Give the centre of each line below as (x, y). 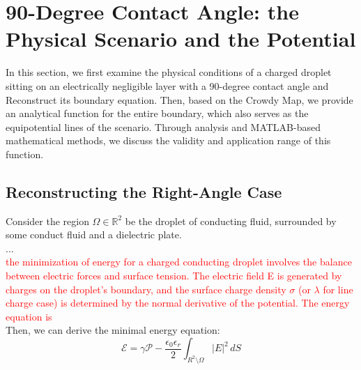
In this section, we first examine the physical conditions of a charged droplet (169, 72)
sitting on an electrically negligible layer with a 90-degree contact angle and (167, 85)
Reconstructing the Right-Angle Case (144, 191)
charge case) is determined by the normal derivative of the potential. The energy (178, 303)
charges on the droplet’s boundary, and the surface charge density (146, 289)
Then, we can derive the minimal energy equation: (113, 330)
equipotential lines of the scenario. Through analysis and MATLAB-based (163, 126)
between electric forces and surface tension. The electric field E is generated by (174, 276)
